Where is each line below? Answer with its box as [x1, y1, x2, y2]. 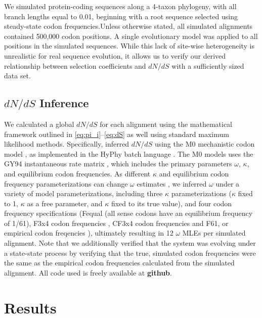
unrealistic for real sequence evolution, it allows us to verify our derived [4, 50, 226, 61]
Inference [39, 95, 89, 111]
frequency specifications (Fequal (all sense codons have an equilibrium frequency [4, 208, 253, 218]
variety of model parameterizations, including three [4, 188, 163, 199]
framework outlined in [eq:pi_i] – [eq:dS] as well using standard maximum [4, 128, 229, 139]
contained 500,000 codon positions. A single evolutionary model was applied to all [4, 30, 258, 41]
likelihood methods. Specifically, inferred [4, 139, 129, 149]
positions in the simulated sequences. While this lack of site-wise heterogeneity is [4, 40, 254, 51]
